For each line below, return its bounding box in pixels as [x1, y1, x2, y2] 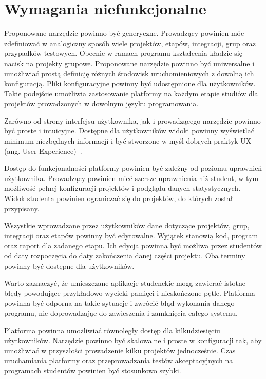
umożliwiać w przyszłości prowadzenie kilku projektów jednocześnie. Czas [4, 345, 236, 355]
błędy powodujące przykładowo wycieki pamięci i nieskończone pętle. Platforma [4, 287, 255, 298]
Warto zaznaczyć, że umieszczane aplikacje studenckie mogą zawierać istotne [4, 277, 245, 288]
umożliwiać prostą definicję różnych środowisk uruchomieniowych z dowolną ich [4, 68, 254, 78]
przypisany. [4, 203, 40, 213]
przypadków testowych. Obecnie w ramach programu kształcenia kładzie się [4, 48, 242, 58]
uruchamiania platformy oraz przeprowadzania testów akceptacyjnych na [4, 355, 233, 366]
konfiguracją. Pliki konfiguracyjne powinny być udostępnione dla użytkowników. [4, 78, 256, 89]
